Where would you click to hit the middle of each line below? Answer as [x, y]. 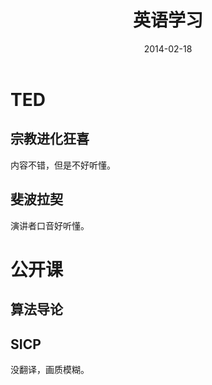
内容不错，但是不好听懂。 [63, 165]
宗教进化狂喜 [50, 139]
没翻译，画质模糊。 [50, 369]
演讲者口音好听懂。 [50, 225]
